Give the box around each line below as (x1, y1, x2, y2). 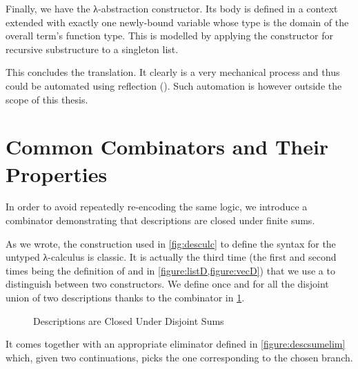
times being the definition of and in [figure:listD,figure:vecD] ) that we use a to (6, 263, 335, 277)
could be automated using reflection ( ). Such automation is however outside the (6, 78, 342, 92)
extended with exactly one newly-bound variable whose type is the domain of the (6, 14, 349, 29)
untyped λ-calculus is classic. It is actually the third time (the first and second (6, 250, 337, 264)
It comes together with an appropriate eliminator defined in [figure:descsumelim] (6, 337, 346, 351)
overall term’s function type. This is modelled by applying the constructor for (6, 28, 333, 43)
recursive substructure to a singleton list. (6, 41, 179, 56)
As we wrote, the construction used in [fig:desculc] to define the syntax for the (6, 236, 336, 250)
